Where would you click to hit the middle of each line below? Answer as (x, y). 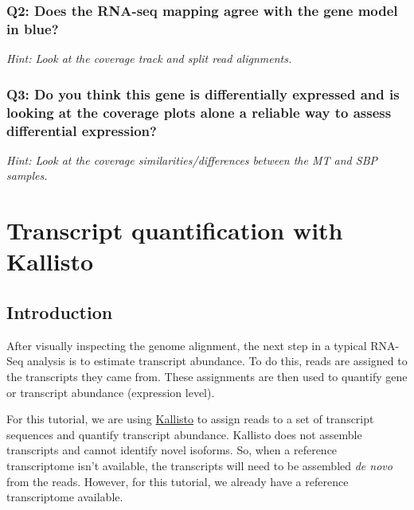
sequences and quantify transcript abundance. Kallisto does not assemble (184, 434)
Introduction (60, 311)
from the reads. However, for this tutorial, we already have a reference (178, 481)
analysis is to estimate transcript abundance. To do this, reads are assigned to (217, 361)
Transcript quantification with (175, 230)
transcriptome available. (65, 497)
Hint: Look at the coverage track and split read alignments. (149, 58)
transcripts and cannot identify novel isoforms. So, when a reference (172, 450)
